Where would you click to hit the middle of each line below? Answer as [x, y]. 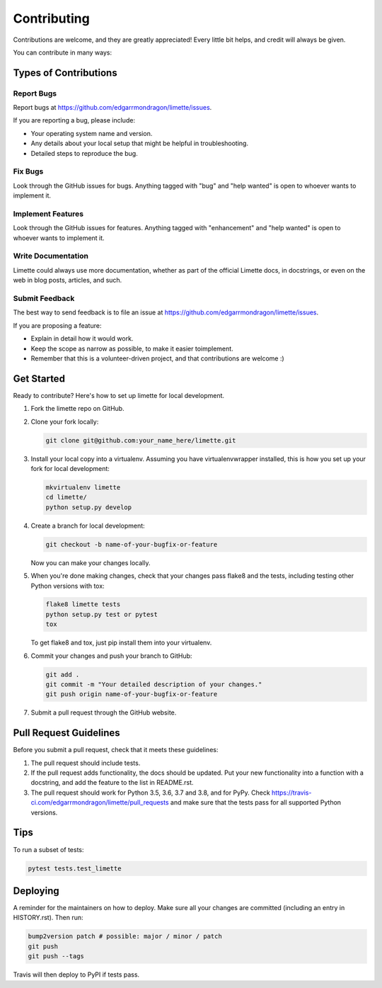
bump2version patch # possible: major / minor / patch [125, 936]
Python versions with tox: [68, 586]
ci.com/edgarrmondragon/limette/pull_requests [100, 802]
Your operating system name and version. [92, 133]
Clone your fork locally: [65, 421]
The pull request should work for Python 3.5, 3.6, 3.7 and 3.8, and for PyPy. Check [150, 793]
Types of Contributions [65, 73]
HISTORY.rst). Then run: [48, 918]
